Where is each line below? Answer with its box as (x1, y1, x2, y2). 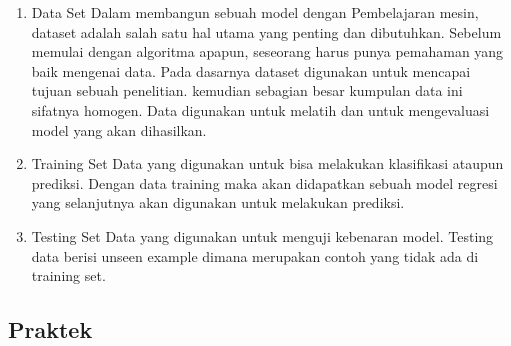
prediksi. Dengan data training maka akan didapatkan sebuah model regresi (31, 172, 498, 193)
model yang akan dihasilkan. (31, 119, 207, 140)
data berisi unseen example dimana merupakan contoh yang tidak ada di (31, 245, 479, 266)
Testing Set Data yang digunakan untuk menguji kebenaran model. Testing (31, 225, 494, 246)
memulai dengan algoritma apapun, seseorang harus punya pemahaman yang (31, 41, 504, 62)
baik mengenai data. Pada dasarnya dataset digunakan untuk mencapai (31, 60, 471, 81)
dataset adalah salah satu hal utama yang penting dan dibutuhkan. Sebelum (31, 21, 502, 42)
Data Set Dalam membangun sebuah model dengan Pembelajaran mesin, (31, 2, 479, 22)
